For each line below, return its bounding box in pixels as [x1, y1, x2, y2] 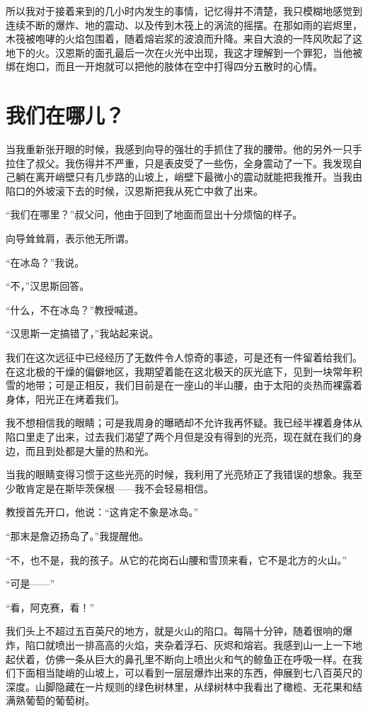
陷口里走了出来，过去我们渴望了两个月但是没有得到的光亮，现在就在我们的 [6, 429, 352, 443]
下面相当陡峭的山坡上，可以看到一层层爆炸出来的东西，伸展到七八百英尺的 [15, 665, 362, 680]
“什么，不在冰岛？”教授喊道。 [6, 302, 144, 317]
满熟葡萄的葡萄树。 [6, 693, 95, 708]
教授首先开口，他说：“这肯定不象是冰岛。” [6, 504, 199, 519]
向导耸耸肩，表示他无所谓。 [6, 231, 134, 246]
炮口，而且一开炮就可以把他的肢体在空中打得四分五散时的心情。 [25, 59, 323, 74]
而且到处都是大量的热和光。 [25, 443, 154, 458]
